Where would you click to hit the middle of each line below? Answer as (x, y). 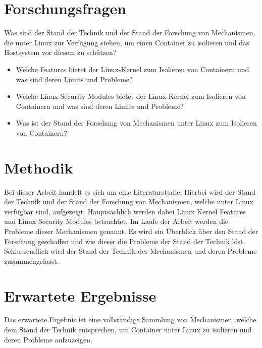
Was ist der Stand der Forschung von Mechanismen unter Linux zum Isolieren (136, 123)
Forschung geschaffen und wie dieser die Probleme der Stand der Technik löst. (125, 241)
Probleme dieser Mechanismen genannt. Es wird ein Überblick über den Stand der (131, 231)
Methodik (39, 167)
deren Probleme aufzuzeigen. (48, 339)
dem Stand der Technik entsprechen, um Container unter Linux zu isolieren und (128, 330)
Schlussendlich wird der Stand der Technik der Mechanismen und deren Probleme (130, 251)
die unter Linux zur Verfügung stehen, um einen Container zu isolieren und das (127, 42)
